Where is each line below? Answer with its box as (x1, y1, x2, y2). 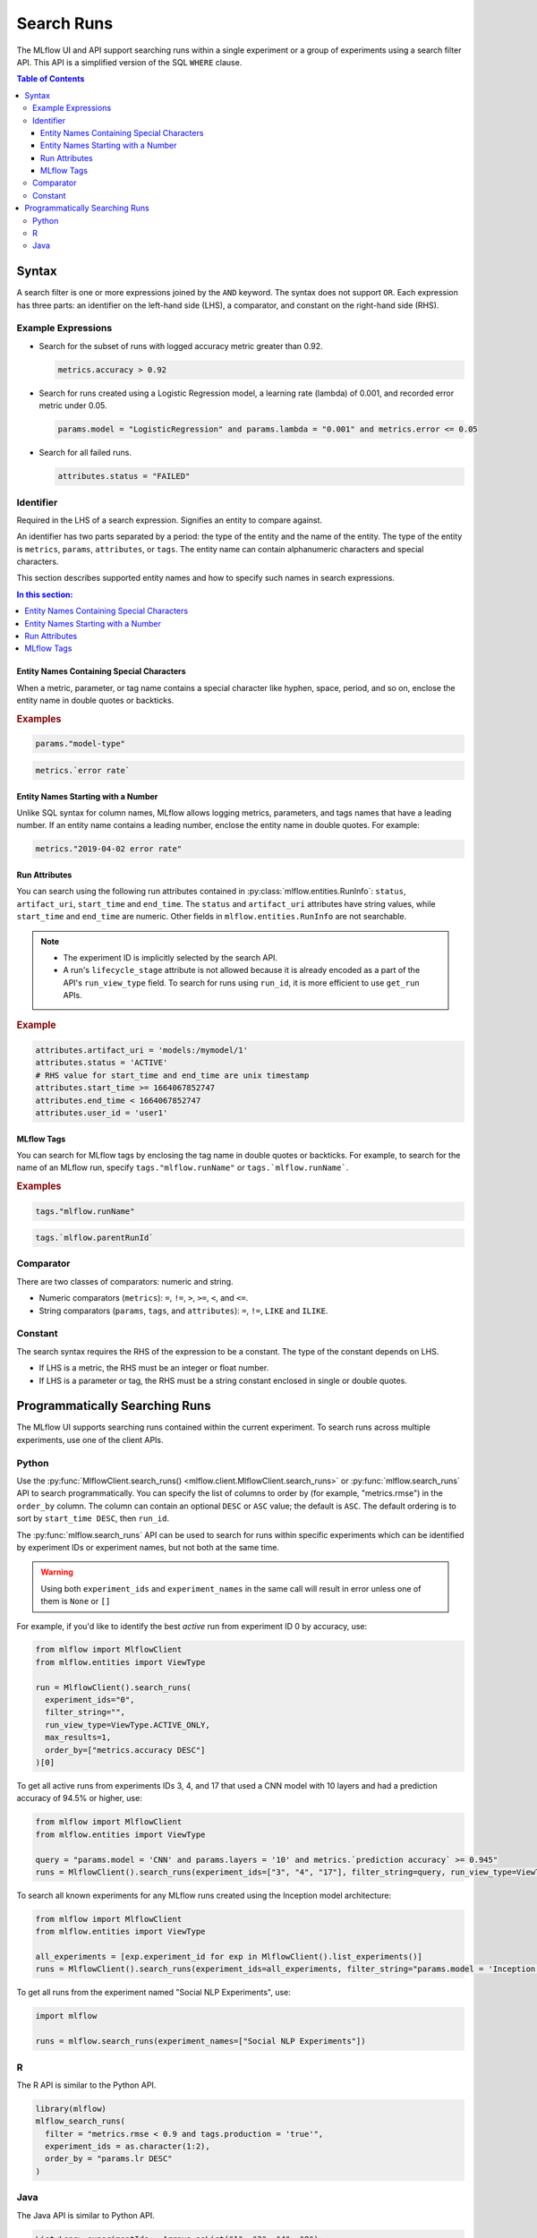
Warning (40, 1567, 73, 1577)
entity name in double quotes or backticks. (16, 695, 175, 706)
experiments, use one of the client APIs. (16, 1434, 165, 1445)
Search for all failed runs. (38, 448, 132, 458)
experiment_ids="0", (45, 1695, 135, 1705)
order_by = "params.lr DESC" (45, 2154, 174, 2164)
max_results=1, (45, 1732, 112, 1743)
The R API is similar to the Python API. (16, 2080, 157, 2090)
